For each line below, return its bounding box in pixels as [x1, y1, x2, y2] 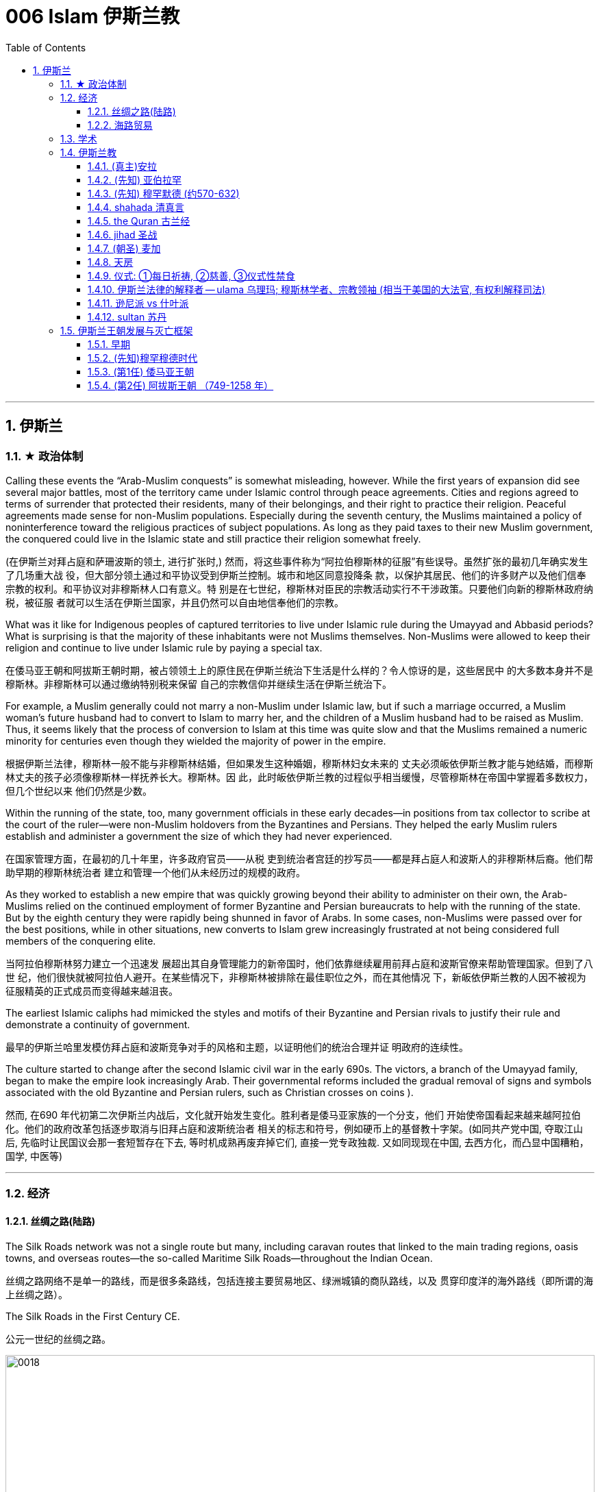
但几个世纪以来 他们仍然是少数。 [5, 784, 152, 797]
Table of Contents [5, 41, 86, 53]
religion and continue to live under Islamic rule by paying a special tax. [5, 641, 323, 654]
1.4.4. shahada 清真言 [88, 201, 184, 213]
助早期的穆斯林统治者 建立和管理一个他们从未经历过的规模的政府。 [5, 866, 305, 878]
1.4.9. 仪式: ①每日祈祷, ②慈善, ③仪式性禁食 [88, 269, 295, 282]
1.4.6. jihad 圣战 [88, 228, 158, 240]
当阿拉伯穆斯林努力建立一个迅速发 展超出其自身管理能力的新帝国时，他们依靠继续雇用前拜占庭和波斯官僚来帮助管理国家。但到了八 [5, 957, 593, 969]
